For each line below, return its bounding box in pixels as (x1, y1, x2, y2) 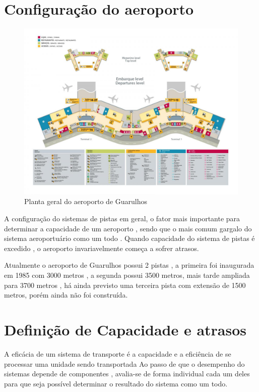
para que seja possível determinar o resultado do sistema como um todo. (4, 378, 228, 388)
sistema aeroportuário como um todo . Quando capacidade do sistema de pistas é (4, 233, 255, 243)
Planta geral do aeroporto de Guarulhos (24, 196, 148, 207)
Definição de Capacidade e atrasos (4, 319, 247, 340)
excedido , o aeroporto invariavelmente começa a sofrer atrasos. (4, 242, 199, 253)
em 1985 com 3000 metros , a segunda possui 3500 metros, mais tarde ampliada (4, 270, 250, 280)
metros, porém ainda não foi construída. (4, 289, 128, 300)
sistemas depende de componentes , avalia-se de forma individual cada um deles (4, 368, 250, 379)
